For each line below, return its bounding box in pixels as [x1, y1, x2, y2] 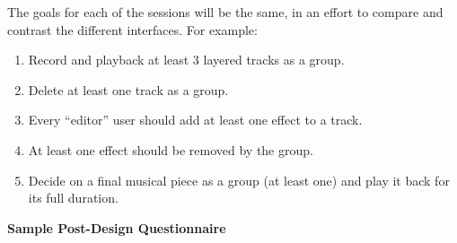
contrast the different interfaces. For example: [7, 20, 258, 39]
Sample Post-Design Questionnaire [7, 218, 226, 237]
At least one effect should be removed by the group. [28, 140, 313, 159]
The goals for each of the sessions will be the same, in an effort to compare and [7, 3, 444, 21]
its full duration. [28, 188, 119, 207]
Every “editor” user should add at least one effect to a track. [28, 110, 363, 129]
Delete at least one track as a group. [28, 80, 229, 99]
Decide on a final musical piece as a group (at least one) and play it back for [28, 170, 450, 189]
